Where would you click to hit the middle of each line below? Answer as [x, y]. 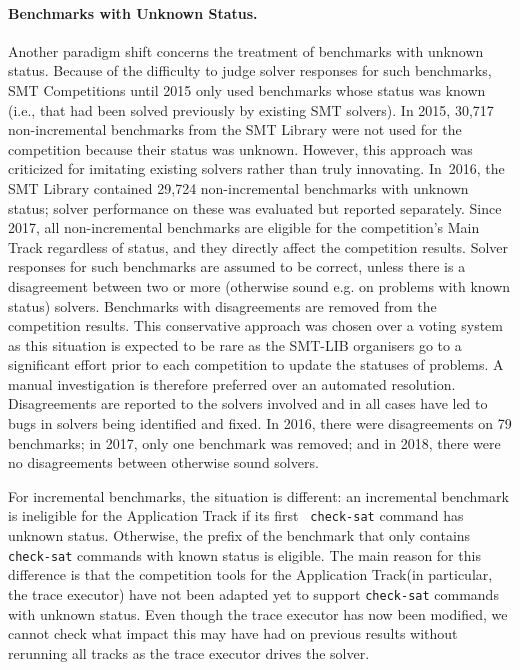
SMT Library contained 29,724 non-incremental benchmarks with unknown [238, 187]
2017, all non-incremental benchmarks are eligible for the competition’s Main [244, 227]
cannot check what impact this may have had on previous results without [233, 633]
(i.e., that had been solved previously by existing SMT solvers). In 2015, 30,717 [251, 109]
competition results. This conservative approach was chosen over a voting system [255, 325]
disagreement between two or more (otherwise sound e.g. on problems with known [259, 285]
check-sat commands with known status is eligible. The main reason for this [244, 554]
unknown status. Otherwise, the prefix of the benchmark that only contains [239, 535]
